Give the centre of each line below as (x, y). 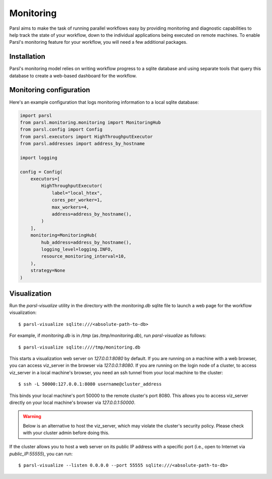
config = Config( (41, 172)
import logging (39, 158)
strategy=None (48, 270)
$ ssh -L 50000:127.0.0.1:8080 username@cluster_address (90, 384)
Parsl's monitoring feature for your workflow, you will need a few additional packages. (98, 42)
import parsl (36, 115)
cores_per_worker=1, (77, 200)
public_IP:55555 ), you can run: (41, 454)
